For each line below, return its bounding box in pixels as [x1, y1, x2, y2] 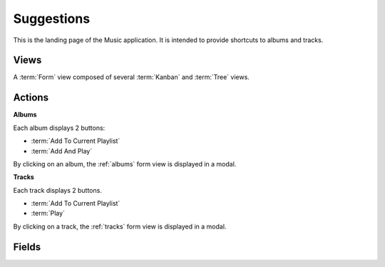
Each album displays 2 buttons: [13, 124, 106, 132]
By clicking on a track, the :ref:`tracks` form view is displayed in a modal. [13, 222, 227, 231]
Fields [13, 241, 41, 253]
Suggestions [13, 11, 91, 26]
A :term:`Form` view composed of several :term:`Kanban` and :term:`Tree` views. [13, 73, 250, 81]
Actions [13, 91, 49, 104]
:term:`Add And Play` [31, 146, 93, 155]
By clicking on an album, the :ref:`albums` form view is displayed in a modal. [13, 159, 237, 168]
